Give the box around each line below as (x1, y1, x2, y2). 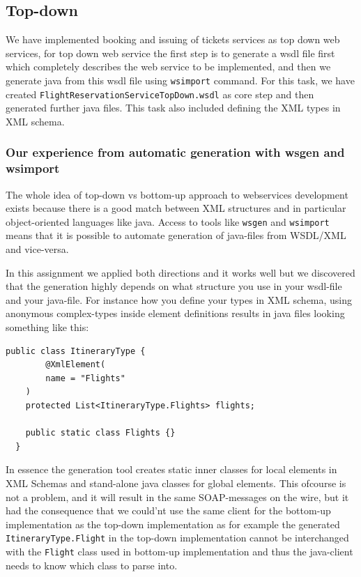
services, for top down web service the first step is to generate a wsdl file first (6, 45, 335, 60)
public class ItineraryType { (6, 346, 146, 356)
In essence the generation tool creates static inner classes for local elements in (6, 462, 337, 477)
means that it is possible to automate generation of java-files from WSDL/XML (6, 228, 346, 243)
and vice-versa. (6, 242, 69, 256)
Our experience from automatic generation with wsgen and (6, 144, 345, 161)
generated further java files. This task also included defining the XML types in (6, 100, 341, 115)
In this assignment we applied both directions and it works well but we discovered (6, 265, 355, 279)
